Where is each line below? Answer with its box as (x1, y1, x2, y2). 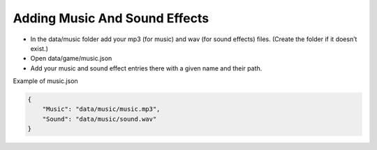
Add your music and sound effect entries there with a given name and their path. (30, 63, 263, 73)
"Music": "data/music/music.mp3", (42, 105, 161, 113)
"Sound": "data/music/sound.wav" (42, 115, 157, 123)
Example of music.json (13, 77, 78, 85)
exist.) (30, 44, 48, 52)
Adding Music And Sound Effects (13, 10, 209, 26)
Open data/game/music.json (30, 54, 112, 63)
